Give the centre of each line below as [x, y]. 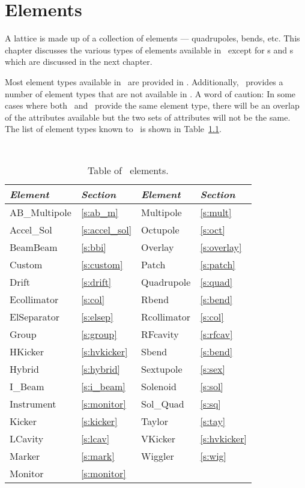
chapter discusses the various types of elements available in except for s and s [149, 50]
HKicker [27, 351]
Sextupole [162, 369]
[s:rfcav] [216, 334]
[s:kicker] [99, 421]
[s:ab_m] [99, 212]
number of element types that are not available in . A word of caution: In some [150, 93]
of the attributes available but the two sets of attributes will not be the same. [148, 117]
